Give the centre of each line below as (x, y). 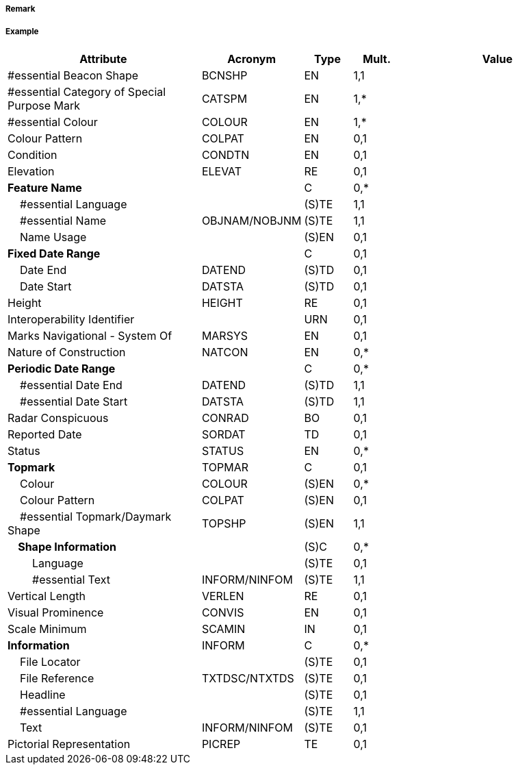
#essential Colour (53, 122)
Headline (43, 694)
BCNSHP (224, 75)
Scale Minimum (47, 629)
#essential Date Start (74, 401)
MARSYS (225, 335)
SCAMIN (223, 629)
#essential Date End (71, 385)
